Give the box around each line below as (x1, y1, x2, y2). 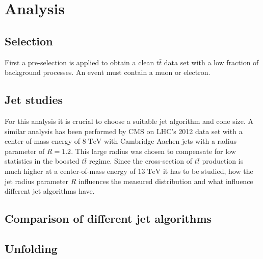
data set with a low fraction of (164, 57, 259, 67)
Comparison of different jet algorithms (5, 211, 212, 226)
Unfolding (5, 240, 58, 256)
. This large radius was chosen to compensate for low (71, 145, 236, 156)
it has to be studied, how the (163, 165, 253, 176)
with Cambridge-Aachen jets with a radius (104, 136, 237, 146)
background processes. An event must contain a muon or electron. (5, 67, 211, 77)
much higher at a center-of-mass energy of (5, 165, 136, 176)
